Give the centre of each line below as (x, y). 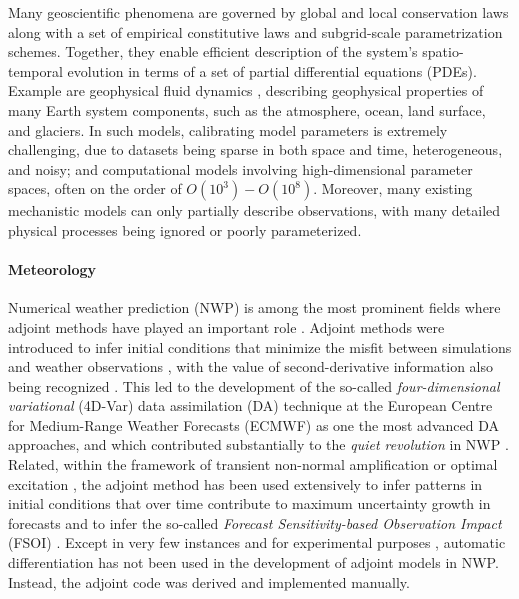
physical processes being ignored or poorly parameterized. (185, 229)
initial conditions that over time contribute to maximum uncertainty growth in (249, 503)
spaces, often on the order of (95, 188)
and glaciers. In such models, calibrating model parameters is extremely (228, 129)
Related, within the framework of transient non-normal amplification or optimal (253, 464)
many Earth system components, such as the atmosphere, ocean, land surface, (247, 109)
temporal (35, 70)
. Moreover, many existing (393, 188)
